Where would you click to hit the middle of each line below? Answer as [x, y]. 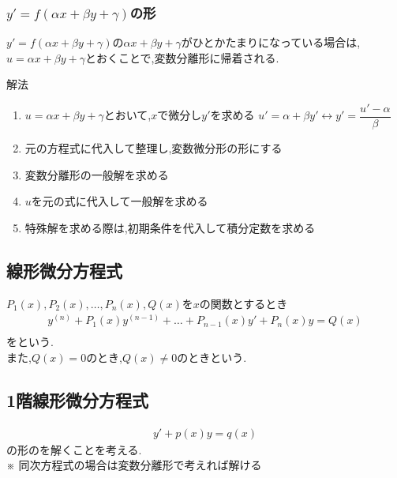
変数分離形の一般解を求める [97, 174]
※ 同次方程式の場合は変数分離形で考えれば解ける [134, 465]
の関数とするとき [243, 303]
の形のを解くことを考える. [74, 449]
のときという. [212, 357]
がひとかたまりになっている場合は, [271, 42]
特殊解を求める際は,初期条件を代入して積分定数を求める [170, 227]
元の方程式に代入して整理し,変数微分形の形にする [154, 148]
